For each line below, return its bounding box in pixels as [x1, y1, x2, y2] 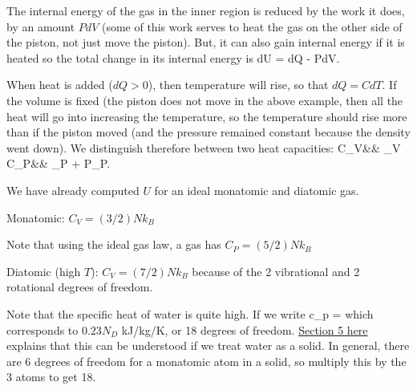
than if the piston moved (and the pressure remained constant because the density [6, 124, 411, 140]
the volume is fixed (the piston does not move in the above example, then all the [6, 91, 403, 108]
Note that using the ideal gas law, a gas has [6, 236, 221, 253]
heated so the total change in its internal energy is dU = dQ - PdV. [6, 49, 340, 66]
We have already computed [6, 181, 140, 198]
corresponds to [6, 321, 79, 338]
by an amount [6, 18, 75, 35]
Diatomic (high [6, 262, 81, 279]
